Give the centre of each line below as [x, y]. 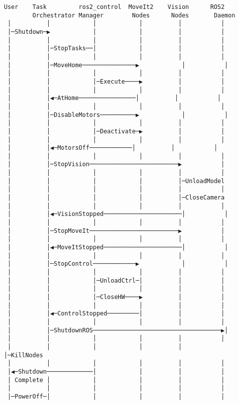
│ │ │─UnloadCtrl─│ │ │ [116, 280]
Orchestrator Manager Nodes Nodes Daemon [134, 15]
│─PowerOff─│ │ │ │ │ [116, 396]
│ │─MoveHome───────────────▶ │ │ [118, 65]
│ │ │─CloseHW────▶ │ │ [116, 297]
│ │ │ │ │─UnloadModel [116, 181]
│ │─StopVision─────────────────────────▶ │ [116, 164]
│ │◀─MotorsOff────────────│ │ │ [113, 148]
